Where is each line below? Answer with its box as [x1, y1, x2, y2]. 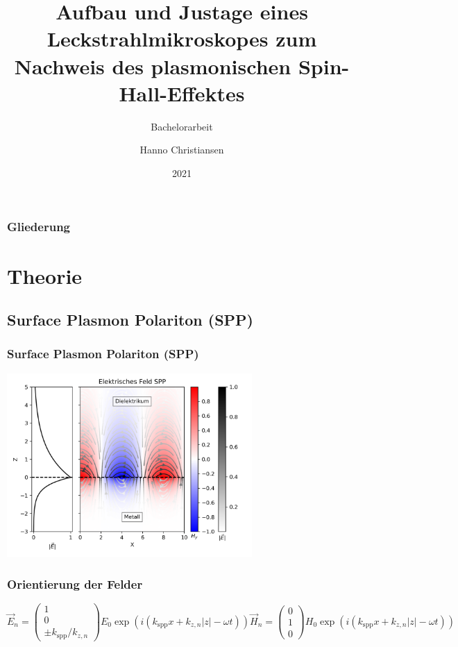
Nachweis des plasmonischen [14, 51, 291, 80]
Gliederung [7, 218, 70, 235]
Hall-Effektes [119, 78, 245, 107]
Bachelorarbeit [151, 119, 213, 133]
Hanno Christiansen [139, 142, 224, 157]
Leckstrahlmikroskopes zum [46, 24, 317, 53]
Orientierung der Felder [7, 575, 143, 592]
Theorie [7, 261, 83, 289]
